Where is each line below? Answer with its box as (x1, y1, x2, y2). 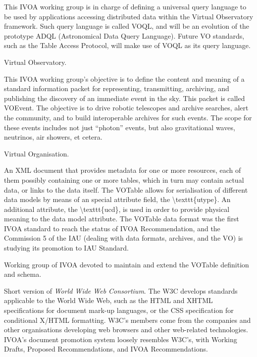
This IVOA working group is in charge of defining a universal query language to (4, 1, 247, 11)
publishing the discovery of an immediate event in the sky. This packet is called (4, 93, 245, 103)
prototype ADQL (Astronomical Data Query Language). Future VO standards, (4, 30, 245, 41)
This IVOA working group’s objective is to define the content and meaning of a (4, 73, 245, 84)
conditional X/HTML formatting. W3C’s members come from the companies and (4, 314, 251, 325)
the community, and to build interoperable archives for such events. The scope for (4, 112, 252, 122)
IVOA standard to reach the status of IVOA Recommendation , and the (4, 223, 220, 233)
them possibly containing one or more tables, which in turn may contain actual (4, 174, 244, 185)
